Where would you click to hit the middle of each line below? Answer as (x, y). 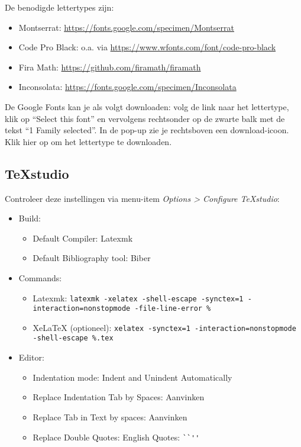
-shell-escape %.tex (73, 338)
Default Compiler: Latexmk (83, 238)
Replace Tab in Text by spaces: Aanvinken (110, 417)
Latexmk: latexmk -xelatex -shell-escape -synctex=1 (138, 298)
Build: (30, 218)
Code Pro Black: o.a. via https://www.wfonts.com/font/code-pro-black (147, 47)
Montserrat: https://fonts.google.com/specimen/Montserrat (126, 27)
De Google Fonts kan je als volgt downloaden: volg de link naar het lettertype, (147, 106)
